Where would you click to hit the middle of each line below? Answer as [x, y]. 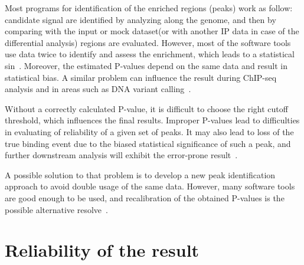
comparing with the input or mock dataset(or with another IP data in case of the [152, 31]
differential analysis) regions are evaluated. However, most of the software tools [148, 42]
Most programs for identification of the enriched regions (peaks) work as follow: [149, 8]
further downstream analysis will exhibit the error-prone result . [121, 155]
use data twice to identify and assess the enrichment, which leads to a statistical [150, 54]
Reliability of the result [102, 250]
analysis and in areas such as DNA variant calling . [98, 89]
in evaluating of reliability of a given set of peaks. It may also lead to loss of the [149, 131]
